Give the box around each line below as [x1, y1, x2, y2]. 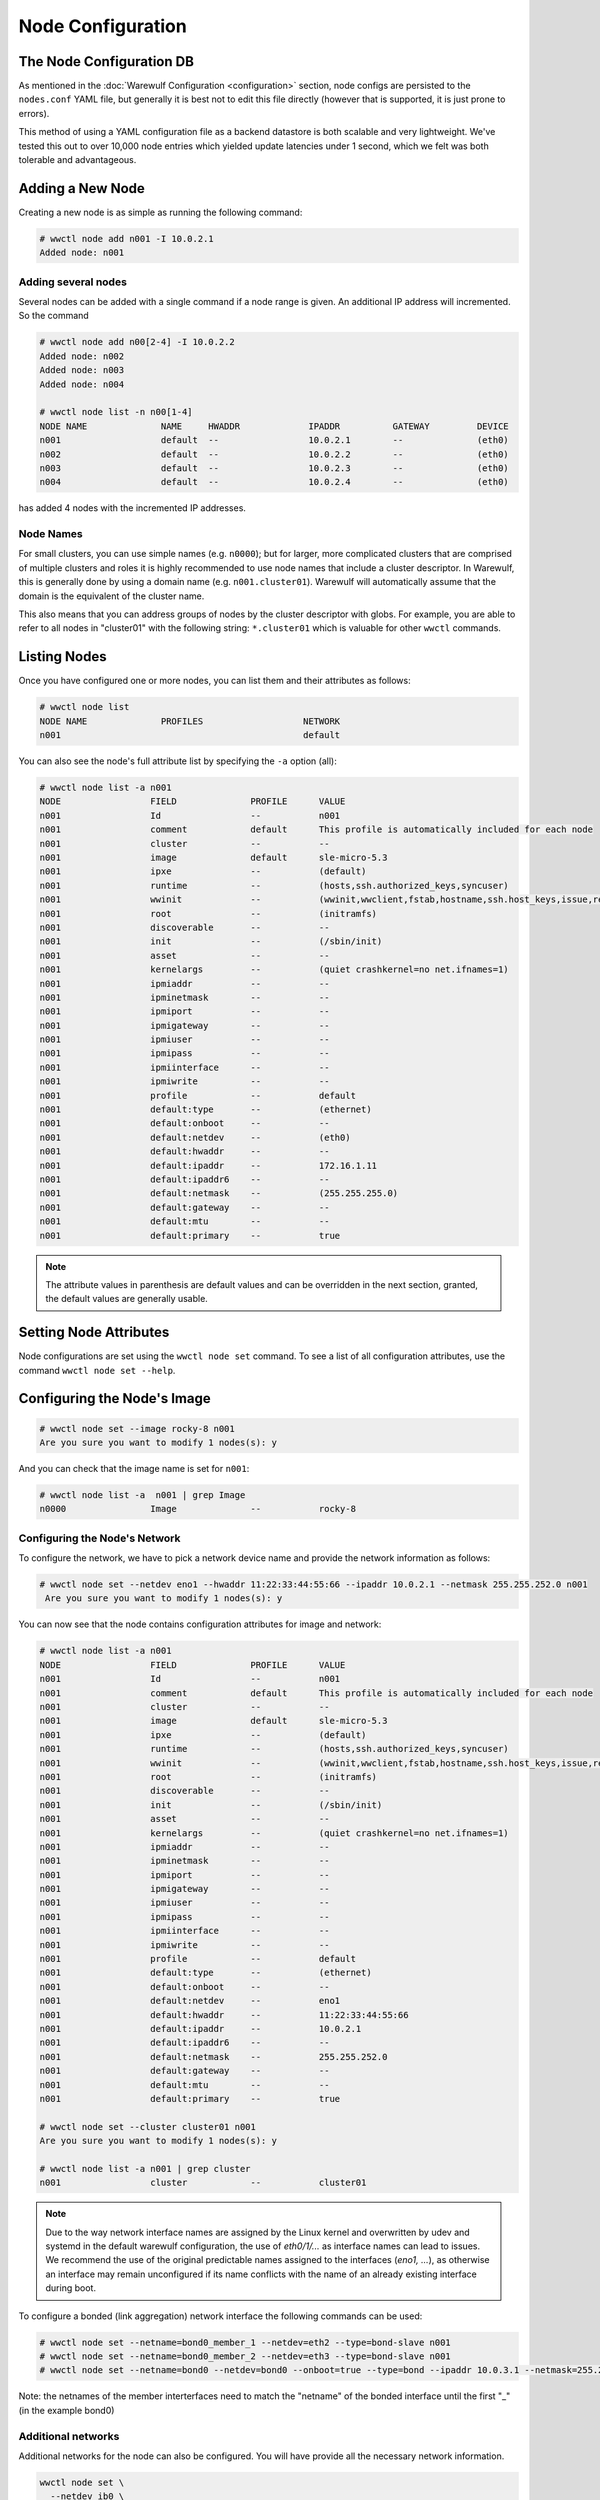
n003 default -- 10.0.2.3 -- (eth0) [39, 462, 509, 474]
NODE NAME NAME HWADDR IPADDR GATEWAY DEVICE [39, 420, 509, 432]
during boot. [45, 2282, 97, 2294]
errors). [18, 107, 50, 119]
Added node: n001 [39, 247, 125, 259]
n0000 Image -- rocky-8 [39, 1503, 357, 1515]
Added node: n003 [39, 365, 125, 376]
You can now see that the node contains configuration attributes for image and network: [18, 1618, 382, 1630]
